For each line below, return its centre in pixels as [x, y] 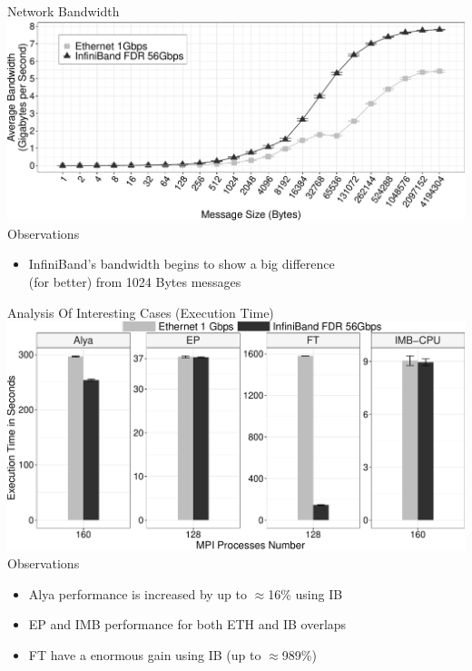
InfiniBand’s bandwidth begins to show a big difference [182, 264]
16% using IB [305, 593]
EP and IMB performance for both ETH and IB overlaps [187, 624]
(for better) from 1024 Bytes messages [135, 282]
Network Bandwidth [64, 11]
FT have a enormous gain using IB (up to [145, 654]
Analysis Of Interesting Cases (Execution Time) [141, 312]
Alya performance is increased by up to [138, 593]
